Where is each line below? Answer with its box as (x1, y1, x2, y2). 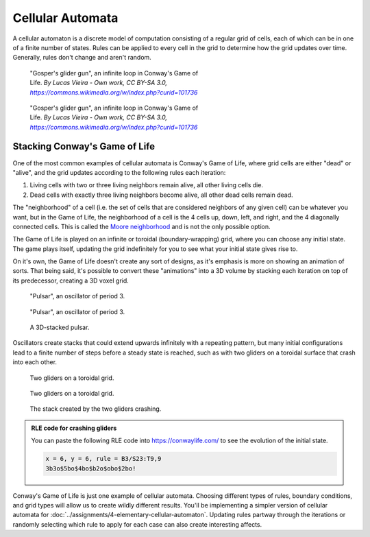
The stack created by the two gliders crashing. (29, 405, 162, 413)
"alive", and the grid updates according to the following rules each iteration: (12, 168, 226, 176)
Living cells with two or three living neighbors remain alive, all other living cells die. (29, 181, 264, 189)
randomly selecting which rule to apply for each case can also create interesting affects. (12, 520, 262, 528)
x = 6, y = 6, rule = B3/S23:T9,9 (45, 455, 162, 463)
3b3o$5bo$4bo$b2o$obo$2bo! (45, 464, 136, 473)
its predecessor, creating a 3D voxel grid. (12, 276, 129, 285)
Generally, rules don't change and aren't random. (12, 53, 152, 62)
